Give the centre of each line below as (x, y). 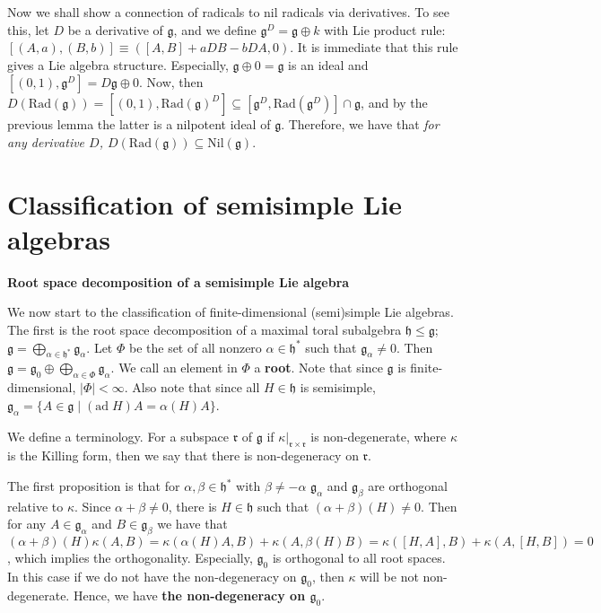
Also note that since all (196, 387)
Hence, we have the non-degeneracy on (189, 595)
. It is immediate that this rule (374, 47)
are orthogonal (408, 486)
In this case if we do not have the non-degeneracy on (152, 577)
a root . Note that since (318, 368)
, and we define (215, 29)
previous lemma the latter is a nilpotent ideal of (139, 124)
